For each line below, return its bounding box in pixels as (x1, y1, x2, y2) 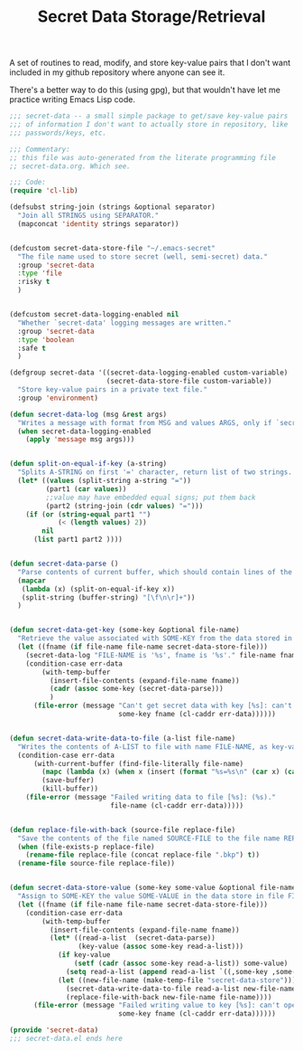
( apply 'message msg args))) (25, 435, 135, 444)
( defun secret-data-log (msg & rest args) (9, 410, 168, 419)
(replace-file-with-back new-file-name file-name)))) (66, 992, 272, 1001)
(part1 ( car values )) (45, 484, 127, 494)
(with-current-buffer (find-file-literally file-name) (32, 759, 244, 768)
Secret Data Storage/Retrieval (37, 6, 266, 27)
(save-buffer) (41, 776, 95, 785)
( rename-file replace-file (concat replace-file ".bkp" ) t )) (25, 850, 260, 860)
